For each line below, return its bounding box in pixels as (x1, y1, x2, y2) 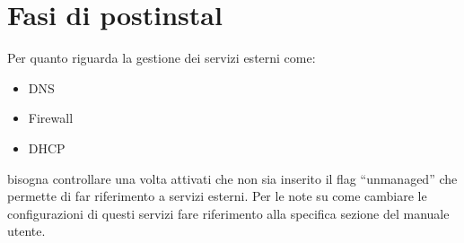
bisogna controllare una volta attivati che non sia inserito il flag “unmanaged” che (7, 169, 458, 187)
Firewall (28, 108, 74, 127)
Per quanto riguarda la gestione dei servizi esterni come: (7, 48, 316, 67)
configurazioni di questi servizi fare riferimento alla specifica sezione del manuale (7, 204, 450, 222)
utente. (7, 221, 46, 240)
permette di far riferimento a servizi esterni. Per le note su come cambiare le (7, 187, 427, 205)
